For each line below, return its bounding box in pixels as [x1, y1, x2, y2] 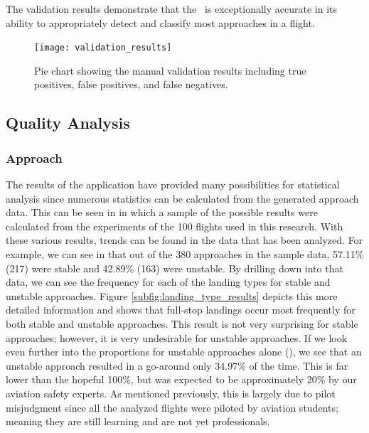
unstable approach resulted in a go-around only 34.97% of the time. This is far [6, 358, 348, 373]
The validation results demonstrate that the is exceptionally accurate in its [6, 1, 337, 16]
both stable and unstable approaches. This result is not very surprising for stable [6, 316, 358, 331]
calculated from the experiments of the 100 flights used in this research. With [6, 218, 343, 233]
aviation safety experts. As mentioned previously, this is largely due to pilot [6, 385, 336, 400]
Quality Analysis [6, 112, 130, 134]
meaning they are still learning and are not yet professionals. [6, 414, 270, 429]
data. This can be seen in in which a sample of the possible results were [6, 205, 318, 220]
